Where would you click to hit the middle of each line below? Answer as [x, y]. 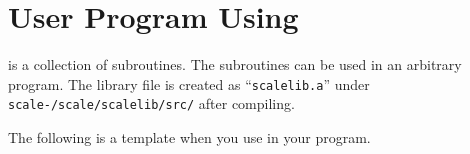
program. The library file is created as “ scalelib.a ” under [189, 83]
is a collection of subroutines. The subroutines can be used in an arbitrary [235, 64]
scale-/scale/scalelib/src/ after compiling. [151, 103]
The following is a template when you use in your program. [189, 137]
